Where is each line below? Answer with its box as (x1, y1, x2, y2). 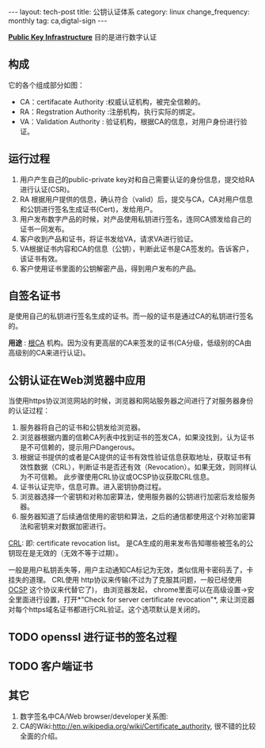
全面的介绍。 (19, 731, 62, 741)
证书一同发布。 (19, 224, 69, 234)
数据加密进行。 (61, 522, 111, 531)
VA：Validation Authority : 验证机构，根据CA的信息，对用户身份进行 (19, 116, 240, 126)
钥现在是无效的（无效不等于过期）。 (8, 549, 123, 558)
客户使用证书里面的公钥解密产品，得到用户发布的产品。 (19, 264, 200, 273)
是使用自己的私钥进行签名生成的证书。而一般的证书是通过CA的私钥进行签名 (8, 311, 254, 321)
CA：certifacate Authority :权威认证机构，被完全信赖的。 (19, 97, 206, 106)
